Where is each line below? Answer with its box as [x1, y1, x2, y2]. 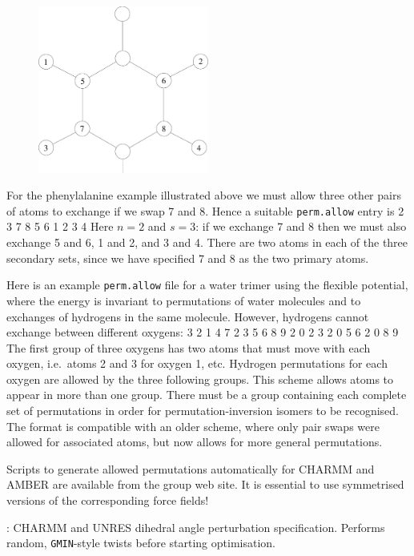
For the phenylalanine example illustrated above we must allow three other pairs [6, 187, 401, 203]
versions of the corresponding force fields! [6, 492, 209, 509]
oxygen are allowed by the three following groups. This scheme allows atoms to [6, 370, 394, 387]
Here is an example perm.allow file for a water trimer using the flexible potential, [6, 276, 408, 293]
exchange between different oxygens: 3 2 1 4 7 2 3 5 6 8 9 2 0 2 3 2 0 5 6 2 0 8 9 [6, 324, 399, 340]
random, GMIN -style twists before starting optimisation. [6, 534, 275, 551]
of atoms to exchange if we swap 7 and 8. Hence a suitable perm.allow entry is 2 [6, 202, 404, 219]
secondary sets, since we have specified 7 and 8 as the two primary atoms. [6, 249, 369, 266]
